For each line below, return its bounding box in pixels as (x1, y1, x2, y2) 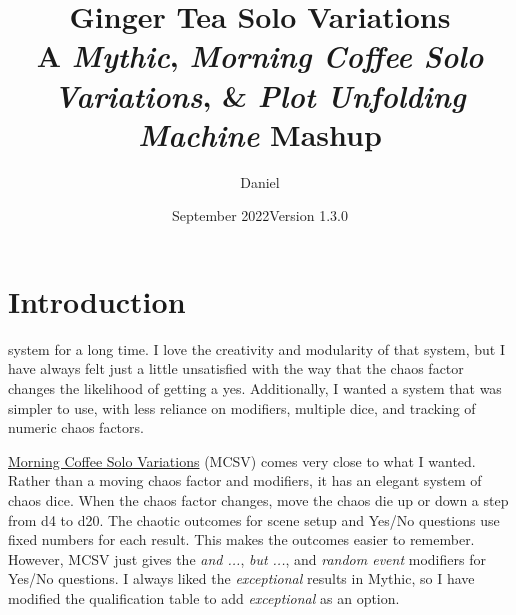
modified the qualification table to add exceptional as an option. (8, 587, 400, 608)
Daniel (240, 171, 280, 192)
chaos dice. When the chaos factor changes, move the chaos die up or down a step (8, 489, 509, 510)
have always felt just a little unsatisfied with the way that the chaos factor (8, 358, 464, 379)
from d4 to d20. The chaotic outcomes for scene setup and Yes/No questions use (8, 509, 500, 530)
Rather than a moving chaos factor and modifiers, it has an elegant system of (8, 470, 482, 491)
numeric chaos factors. (8, 417, 144, 438)
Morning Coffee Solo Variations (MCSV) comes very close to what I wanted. (8, 450, 476, 471)
